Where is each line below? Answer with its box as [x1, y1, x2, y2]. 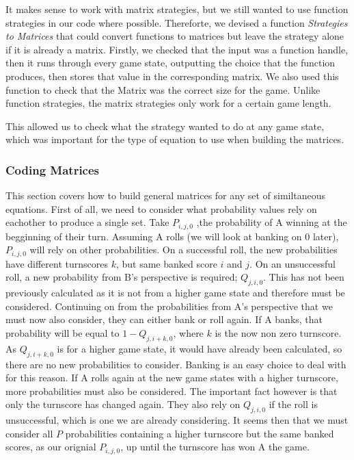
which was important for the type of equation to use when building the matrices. [5, 132, 344, 146]
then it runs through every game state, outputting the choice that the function [5, 55, 336, 70]
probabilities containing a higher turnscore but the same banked [65, 426, 334, 440]
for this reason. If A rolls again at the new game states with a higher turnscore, [5, 370, 338, 385]
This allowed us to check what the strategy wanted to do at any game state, [5, 118, 325, 133]
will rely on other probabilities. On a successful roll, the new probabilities [29, 242, 338, 257]
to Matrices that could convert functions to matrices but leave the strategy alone [5, 29, 344, 43]
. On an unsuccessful [249, 256, 336, 270]
